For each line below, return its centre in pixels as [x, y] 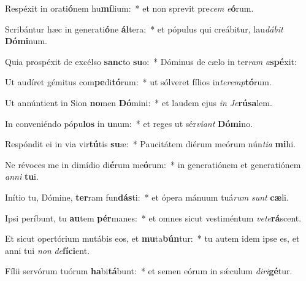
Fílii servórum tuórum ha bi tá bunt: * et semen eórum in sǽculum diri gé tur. [149, 271]
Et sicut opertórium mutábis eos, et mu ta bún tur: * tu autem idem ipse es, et [152, 238]
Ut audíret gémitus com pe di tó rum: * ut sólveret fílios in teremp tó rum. [138, 82]
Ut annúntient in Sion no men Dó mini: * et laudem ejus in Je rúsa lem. [139, 102]
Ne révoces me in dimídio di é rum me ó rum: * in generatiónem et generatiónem [153, 164]
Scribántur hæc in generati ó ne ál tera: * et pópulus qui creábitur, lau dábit [144, 29]
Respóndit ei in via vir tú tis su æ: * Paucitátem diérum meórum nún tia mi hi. [150, 144]
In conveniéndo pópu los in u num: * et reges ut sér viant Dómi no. [129, 123]
